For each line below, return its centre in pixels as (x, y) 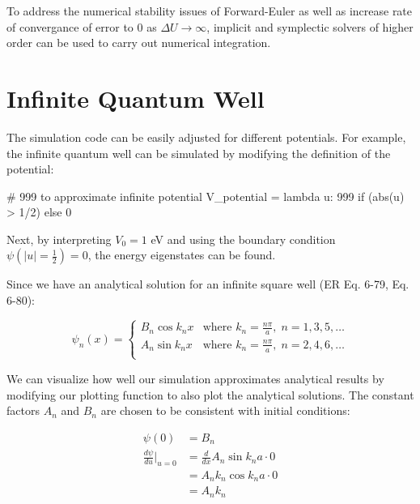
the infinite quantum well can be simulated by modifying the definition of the (199, 153)
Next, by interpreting (59, 239)
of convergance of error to (70, 26)
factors (23, 410)
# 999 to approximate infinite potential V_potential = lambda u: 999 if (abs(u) (206, 196)
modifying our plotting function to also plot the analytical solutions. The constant (210, 394)
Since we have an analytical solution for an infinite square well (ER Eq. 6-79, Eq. (208, 284)
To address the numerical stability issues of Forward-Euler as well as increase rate (210, 11)
